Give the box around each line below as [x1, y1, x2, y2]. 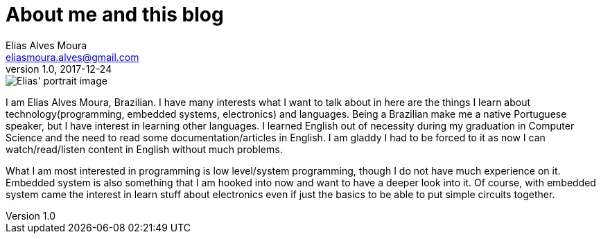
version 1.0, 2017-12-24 [6, 62, 112, 75]
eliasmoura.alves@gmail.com [6, 51, 139, 63]
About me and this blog [6, 3, 224, 26]
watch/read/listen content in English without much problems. [6, 143, 283, 155]
